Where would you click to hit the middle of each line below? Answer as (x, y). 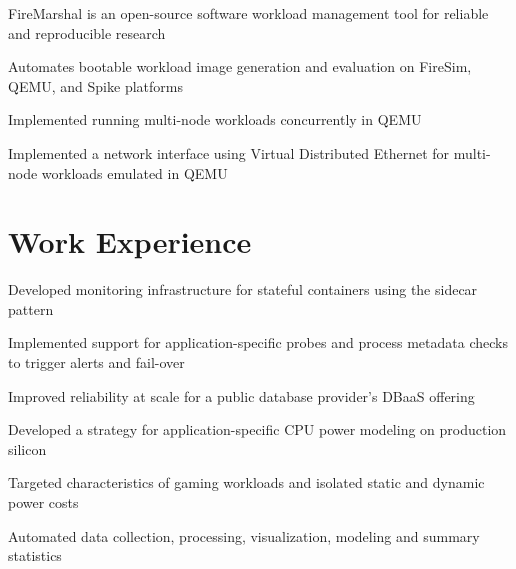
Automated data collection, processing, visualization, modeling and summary (244, 535)
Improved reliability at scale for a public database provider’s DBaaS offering (241, 395)
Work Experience (130, 241)
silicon (27, 448)
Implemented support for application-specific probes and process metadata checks (258, 342)
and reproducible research (87, 32)
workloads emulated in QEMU (134, 172)
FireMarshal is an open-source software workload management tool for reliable (248, 13)
